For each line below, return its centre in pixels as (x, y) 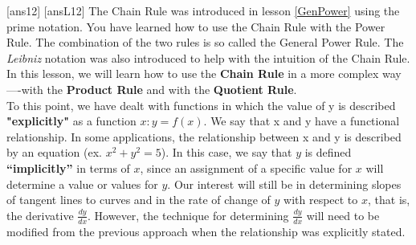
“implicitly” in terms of (68, 167)
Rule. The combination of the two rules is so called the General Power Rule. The (205, 42)
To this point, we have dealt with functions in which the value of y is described (201, 105)
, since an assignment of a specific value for (246, 167)
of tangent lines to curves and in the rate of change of (139, 200)
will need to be (343, 215)
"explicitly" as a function (71, 121)
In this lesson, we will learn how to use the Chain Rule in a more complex (193, 73)
